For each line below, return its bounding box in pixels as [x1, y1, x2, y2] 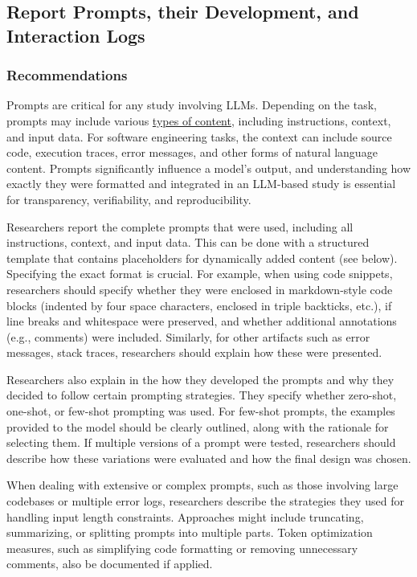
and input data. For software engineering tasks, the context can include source [6, 128, 392, 145]
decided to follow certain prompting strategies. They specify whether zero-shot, [6, 387, 397, 403]
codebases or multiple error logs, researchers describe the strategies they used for [6, 493, 404, 509]
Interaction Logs [6, 23, 145, 47]
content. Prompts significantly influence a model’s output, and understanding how [6, 159, 411, 176]
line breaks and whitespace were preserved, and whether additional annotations [6, 313, 397, 329]
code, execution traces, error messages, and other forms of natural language [6, 144, 378, 161]
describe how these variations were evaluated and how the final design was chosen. [6, 449, 411, 466]
